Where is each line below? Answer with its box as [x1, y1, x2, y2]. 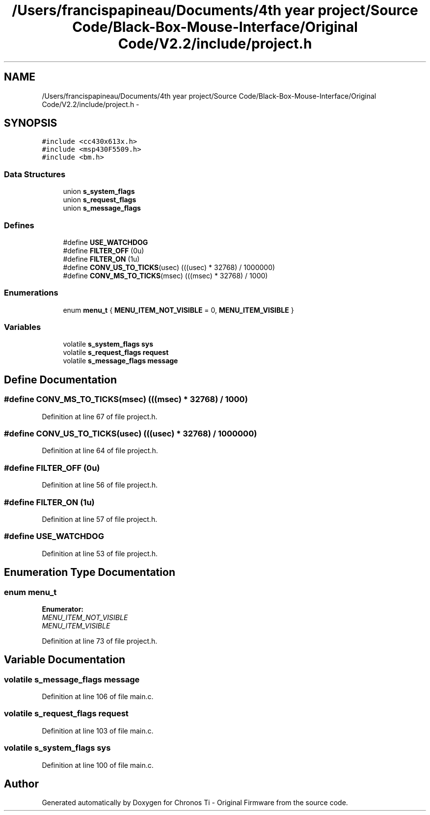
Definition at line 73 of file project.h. [42, 636, 158, 645]
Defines [4, 220, 34, 230]
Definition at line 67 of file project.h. [42, 412, 158, 421]
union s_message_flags [63, 204, 141, 213]
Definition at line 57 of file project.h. [42, 515, 158, 523]
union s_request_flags [63, 195, 136, 204]
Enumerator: [42, 604, 84, 613]
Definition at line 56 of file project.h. [42, 481, 158, 489]
